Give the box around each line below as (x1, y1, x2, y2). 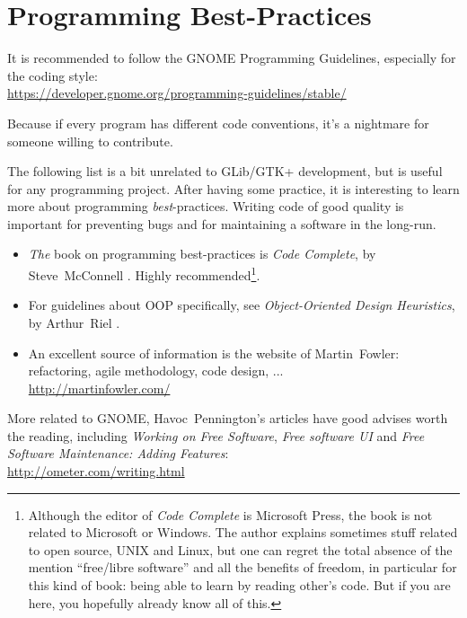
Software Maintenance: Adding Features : (7, 444, 229, 463)
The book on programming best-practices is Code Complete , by (28, 244, 376, 263)
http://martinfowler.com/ (28, 378, 171, 397)
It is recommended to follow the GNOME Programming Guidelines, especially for (7, 49, 456, 67)
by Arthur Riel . (28, 313, 120, 331)
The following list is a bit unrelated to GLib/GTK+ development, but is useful (7, 162, 443, 181)
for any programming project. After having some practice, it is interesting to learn (7, 179, 460, 198)
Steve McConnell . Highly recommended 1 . (28, 263, 260, 284)
